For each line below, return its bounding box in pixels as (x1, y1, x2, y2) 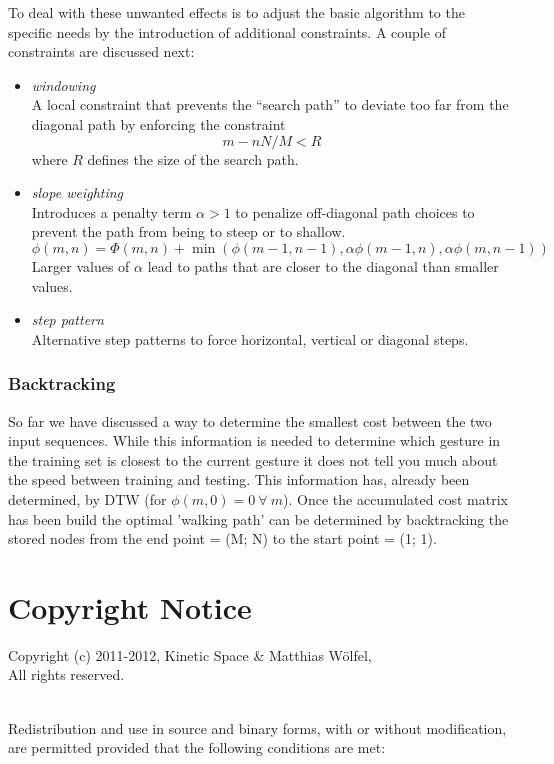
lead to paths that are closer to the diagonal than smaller (147, 255, 499, 276)
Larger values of (31, 255, 130, 276)
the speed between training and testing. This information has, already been (8, 469, 470, 490)
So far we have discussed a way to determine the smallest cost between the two (8, 410, 492, 431)
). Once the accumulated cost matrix (283, 488, 508, 509)
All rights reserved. (8, 664, 125, 685)
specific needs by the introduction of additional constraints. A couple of (8, 21, 446, 42)
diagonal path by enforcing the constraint (31, 113, 286, 134)
